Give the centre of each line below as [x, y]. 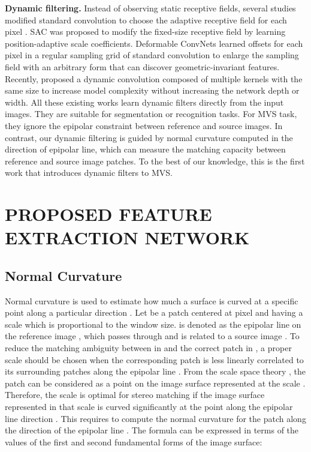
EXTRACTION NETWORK [127, 237]
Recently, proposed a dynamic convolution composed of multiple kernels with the [154, 78]
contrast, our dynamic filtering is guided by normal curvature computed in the [149, 137]
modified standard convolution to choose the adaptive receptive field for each [146, 20]
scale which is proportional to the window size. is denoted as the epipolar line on [153, 324]
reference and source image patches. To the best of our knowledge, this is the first [155, 161]
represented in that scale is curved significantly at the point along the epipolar [149, 407]
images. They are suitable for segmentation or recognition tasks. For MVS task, [151, 114]
